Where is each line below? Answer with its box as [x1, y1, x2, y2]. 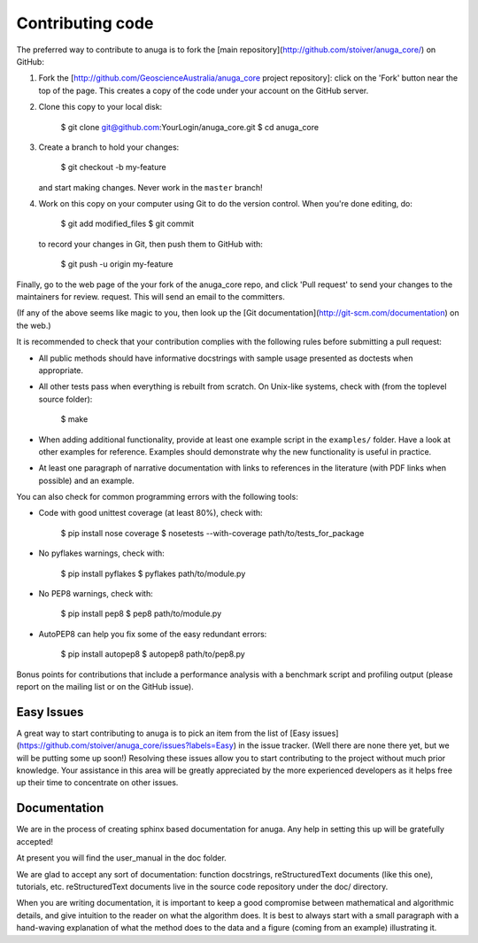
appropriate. [38, 364, 84, 376]
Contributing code [16, 13, 154, 33]
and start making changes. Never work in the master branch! [38, 182, 263, 192]
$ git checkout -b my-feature [60, 162, 167, 173]
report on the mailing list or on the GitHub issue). [16, 682, 194, 691]
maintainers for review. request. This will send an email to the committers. [16, 292, 285, 302]
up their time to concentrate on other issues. [16, 777, 179, 788]
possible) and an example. [38, 475, 135, 486]
